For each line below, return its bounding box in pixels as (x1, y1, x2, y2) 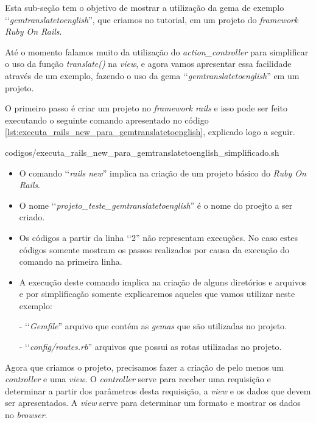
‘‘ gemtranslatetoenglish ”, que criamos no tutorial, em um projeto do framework (5, 13, 298, 26)
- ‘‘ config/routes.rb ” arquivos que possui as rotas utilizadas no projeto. (19, 340, 282, 353)
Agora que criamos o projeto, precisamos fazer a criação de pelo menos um (5, 360, 284, 373)
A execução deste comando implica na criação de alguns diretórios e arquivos (19, 275, 307, 288)
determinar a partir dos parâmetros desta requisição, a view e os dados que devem (5, 384, 311, 397)
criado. (19, 211, 45, 223)
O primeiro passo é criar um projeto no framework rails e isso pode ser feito (5, 102, 287, 114)
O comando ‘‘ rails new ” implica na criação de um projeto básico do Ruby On (19, 166, 306, 179)
